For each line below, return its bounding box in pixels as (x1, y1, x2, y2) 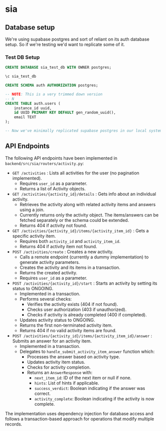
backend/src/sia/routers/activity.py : (5, 160, 84, 166)
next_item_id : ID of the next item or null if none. (34, 375, 132, 381)
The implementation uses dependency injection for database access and (5, 410, 154, 416)
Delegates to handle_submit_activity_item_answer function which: (19, 348, 155, 354)
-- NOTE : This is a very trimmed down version (5, 91, 103, 97)
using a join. (19, 207, 44, 213)
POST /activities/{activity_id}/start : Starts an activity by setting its (12, 280, 158, 286)
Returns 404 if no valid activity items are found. (19, 327, 117, 333)
